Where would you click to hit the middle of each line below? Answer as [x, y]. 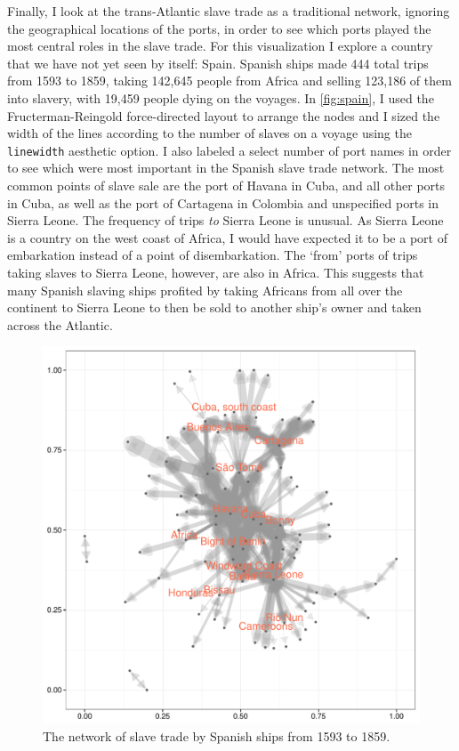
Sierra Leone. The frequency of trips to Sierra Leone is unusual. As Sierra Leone [225, 220]
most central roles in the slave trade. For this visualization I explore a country [220, 46]
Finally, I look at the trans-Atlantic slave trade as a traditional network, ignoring [229, 11]
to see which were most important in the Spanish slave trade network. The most [226, 168]
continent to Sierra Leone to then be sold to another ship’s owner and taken [214, 307]
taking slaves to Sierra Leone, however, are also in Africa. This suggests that [216, 272]
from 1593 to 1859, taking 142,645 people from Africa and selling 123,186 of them [229, 81]
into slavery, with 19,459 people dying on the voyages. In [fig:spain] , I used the [221, 97]
